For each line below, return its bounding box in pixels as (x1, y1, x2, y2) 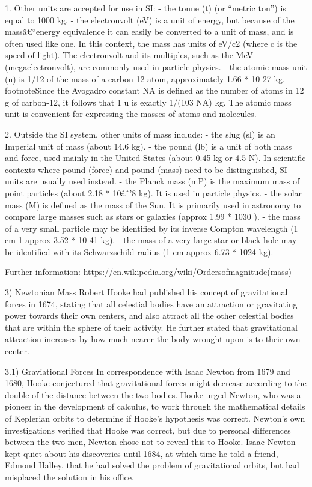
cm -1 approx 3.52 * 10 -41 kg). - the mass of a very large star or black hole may (5, 234, 297, 246)
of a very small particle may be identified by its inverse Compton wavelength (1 (5, 222, 298, 234)
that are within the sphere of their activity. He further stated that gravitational (5, 321, 298, 333)
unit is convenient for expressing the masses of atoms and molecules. (5, 107, 257, 120)
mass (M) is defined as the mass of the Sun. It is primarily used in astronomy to (5, 198, 301, 211)
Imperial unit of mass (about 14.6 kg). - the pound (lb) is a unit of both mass (5, 139, 292, 152)
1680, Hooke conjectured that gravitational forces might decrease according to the (5, 377, 307, 389)
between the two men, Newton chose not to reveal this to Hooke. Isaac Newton (5, 435, 296, 448)
